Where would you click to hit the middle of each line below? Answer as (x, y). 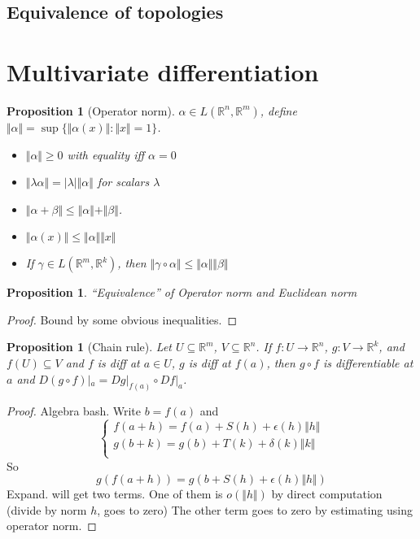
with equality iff (106, 154)
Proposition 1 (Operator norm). (91, 110)
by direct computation (327, 494)
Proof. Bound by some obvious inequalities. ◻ (122, 319)
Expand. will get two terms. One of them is (115, 494)
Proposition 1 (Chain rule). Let (89, 347)
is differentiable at (368, 363)
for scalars (123, 182)
